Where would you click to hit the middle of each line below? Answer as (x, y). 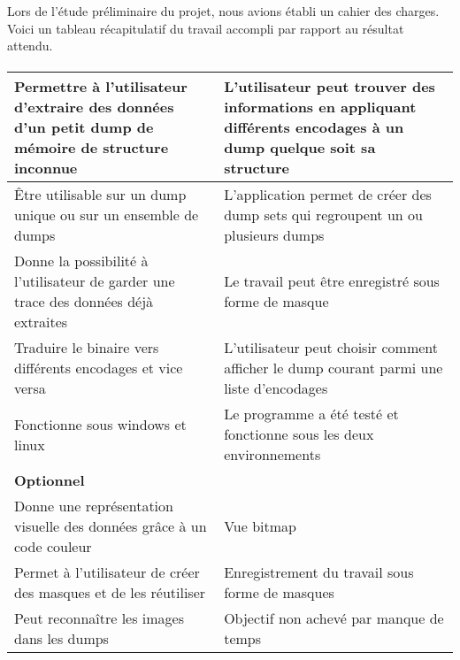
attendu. (30, 46)
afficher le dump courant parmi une (333, 368)
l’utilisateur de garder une (95, 281)
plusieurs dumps (274, 235)
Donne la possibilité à (81, 261)
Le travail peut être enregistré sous (332, 281)
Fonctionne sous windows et (100, 424)
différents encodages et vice (99, 368)
